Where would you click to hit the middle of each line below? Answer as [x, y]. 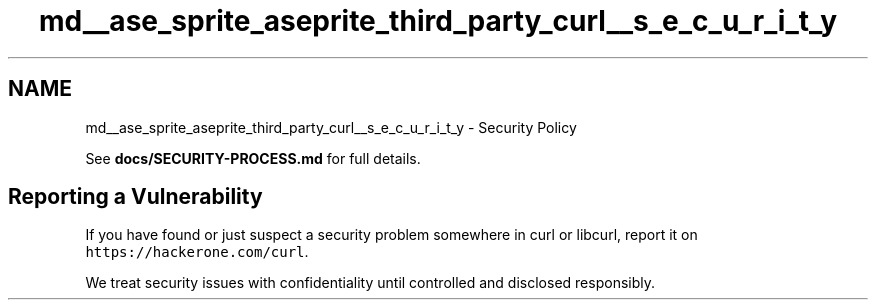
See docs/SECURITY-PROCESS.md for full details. [253, 158]
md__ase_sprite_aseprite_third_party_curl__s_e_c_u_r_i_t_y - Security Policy [331, 127]
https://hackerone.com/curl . [197, 252]
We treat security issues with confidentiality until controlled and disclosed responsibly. [370, 283]
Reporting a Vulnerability [135, 197]
